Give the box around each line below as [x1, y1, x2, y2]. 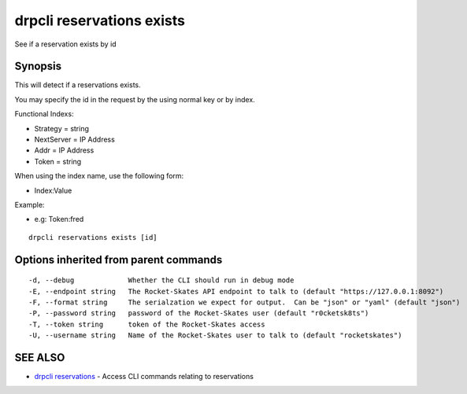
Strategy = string [34, 123, 90, 133]
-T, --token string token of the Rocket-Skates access [28, 319, 265, 329]
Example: [14, 200, 45, 209]
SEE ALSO [14, 351, 65, 364]
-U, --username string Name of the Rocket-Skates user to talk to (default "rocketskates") [28, 331, 402, 340]
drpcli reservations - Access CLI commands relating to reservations [34, 372, 254, 381]
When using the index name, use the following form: [14, 171, 184, 181]
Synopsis [14, 60, 62, 73]
